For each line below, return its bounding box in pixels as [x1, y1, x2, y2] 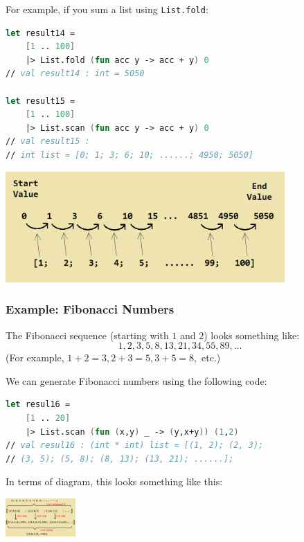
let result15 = [6, 96, 75, 106]
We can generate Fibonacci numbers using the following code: [6, 373, 267, 388]
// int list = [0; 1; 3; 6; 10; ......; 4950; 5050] [6, 150, 253, 160]
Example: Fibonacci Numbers [6, 300, 175, 318]
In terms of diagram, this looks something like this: [6, 474, 223, 489]
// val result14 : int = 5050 [6, 69, 145, 79]
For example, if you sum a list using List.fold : [6, 2, 208, 16]
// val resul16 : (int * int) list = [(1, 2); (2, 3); [6, 440, 264, 451]
